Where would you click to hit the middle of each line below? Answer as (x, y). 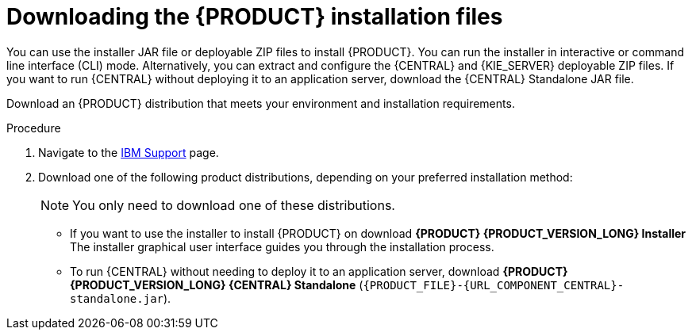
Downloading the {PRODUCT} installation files (255, 17)
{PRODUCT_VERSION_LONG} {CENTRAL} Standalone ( (217, 284)
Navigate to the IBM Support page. (129, 152)
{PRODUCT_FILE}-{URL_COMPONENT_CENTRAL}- (494, 285)
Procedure (34, 128)
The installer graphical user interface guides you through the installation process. (282, 246)
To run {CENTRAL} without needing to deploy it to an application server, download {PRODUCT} (319, 271)
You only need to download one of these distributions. (234, 205)
